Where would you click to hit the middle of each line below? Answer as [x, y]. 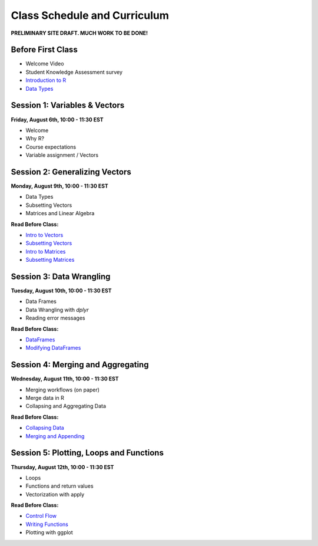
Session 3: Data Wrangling [61, 276]
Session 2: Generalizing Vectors [71, 172]
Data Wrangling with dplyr [57, 310]
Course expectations [51, 147]
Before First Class [44, 50]
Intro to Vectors [44, 235]
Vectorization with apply [55, 494]
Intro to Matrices [46, 251]
